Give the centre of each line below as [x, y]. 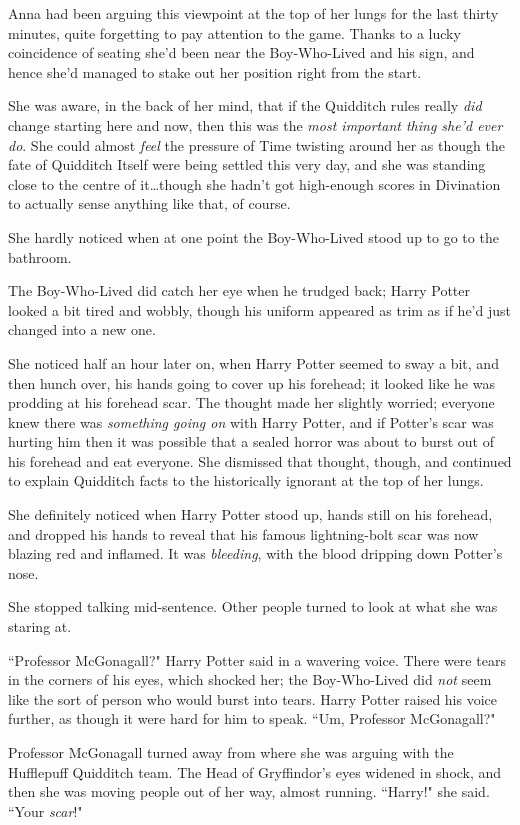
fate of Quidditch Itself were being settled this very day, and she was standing [247, 164]
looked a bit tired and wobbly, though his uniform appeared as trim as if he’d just [259, 309]
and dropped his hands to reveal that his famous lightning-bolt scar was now [243, 533]
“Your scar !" [45, 810]
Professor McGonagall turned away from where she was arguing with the [231, 752]
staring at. [40, 626]
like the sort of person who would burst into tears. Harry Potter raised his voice [253, 698]
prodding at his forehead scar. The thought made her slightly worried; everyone [251, 402]
